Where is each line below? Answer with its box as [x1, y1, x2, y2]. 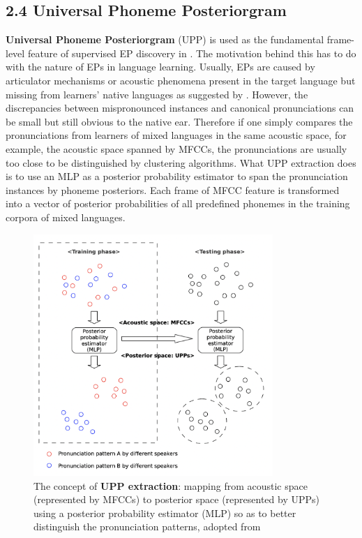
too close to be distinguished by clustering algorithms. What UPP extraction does [6, 155, 356, 170]
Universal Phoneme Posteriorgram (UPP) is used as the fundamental [6, 32, 324, 47]
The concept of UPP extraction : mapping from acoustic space [33, 478, 308, 493]
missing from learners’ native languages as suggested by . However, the [6, 87, 308, 101]
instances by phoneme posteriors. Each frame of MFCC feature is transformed [6, 182, 340, 197]
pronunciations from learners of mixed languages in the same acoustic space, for [6, 128, 347, 142]
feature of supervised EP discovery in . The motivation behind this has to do [27, 45, 356, 60]
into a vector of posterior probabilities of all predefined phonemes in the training [6, 196, 350, 211]
